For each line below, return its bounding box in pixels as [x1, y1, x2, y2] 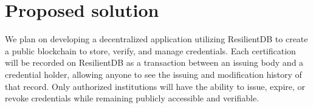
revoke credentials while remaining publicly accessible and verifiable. [5, 92, 260, 104]
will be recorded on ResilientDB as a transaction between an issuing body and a [5, 56, 304, 69]
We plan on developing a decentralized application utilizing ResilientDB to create [5, 33, 308, 45]
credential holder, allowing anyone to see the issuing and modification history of [5, 68, 302, 80]
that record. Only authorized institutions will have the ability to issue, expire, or [5, 80, 306, 92]
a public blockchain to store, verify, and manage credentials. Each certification [5, 44, 296, 57]
